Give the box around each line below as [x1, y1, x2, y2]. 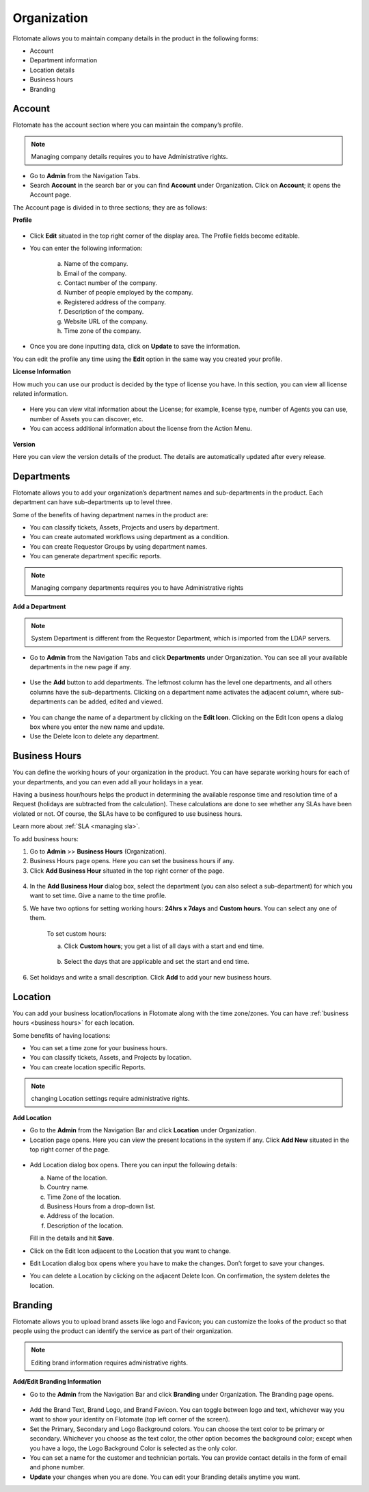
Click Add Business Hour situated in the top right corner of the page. [29, 867, 225, 875]
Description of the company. [64, 308, 144, 316]
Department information [29, 56, 98, 64]
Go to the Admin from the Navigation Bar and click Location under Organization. [29, 1126, 257, 1134]
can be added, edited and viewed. [67, 697, 163, 706]
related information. [12, 390, 68, 397]
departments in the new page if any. [29, 662, 131, 671]
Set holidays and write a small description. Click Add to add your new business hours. [29, 973, 272, 981]
